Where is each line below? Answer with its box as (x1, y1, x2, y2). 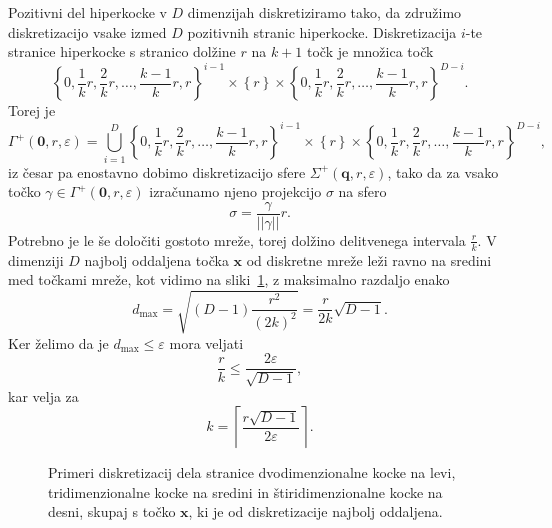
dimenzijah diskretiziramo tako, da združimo (187, 2, 462, 22)
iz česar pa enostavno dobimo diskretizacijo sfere (8, 161, 306, 182)
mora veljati (169, 332, 244, 353)
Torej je (8, 100, 56, 121)
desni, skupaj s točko (48, 501, 176, 522)
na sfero (338, 181, 387, 202)
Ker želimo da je (8, 332, 109, 353)
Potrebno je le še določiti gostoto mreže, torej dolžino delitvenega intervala (8, 229, 466, 250)
